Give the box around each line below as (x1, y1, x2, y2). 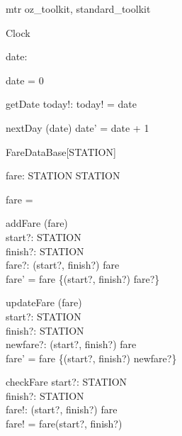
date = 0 (6, 72, 44, 87)
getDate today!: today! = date (6, 96, 137, 111)
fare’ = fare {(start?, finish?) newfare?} (6, 350, 177, 365)
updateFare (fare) (6, 295, 82, 310)
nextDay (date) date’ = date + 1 (6, 120, 149, 135)
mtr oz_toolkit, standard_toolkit (6, 1, 151, 16)
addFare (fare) (6, 216, 68, 230)
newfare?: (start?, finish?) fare (6, 337, 137, 352)
